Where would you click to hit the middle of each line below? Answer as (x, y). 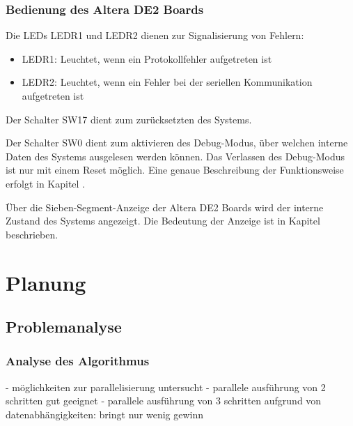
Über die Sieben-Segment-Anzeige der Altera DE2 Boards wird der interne (165, 207)
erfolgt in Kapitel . (46, 183)
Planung (46, 282)
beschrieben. (32, 234)
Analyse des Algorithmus (78, 361)
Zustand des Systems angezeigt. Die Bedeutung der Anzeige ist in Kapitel (163, 221)
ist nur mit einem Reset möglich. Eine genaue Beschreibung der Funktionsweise (175, 170)
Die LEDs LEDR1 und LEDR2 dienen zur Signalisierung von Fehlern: (155, 35)
